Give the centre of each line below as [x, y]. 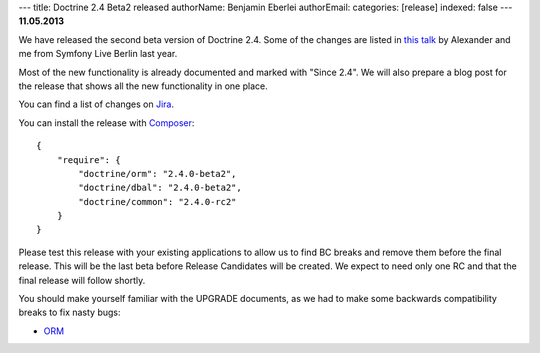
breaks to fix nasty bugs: [69, 312]
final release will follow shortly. [82, 280]
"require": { [88, 159]
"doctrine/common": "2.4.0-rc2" [157, 201]
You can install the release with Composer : [106, 122]
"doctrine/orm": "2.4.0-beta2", [157, 173]
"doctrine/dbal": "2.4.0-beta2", [160, 188]
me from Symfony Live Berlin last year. [98, 54]
